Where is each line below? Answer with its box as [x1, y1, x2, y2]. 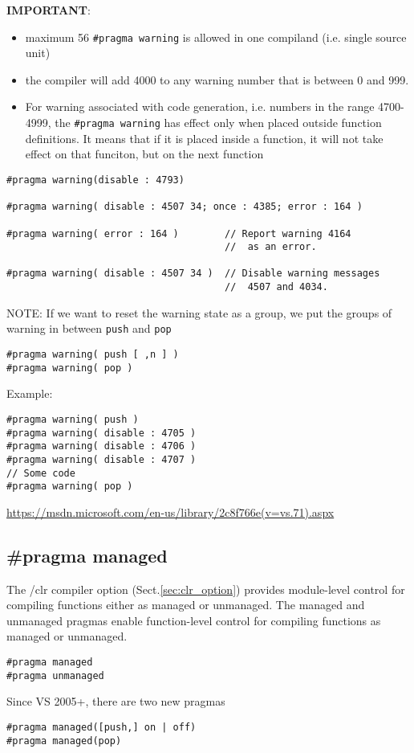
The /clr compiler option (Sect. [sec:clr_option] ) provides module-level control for [6, 580, 405, 597]
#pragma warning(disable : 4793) [6, 174, 185, 186]
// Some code [6, 467, 75, 479]
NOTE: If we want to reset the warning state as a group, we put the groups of [6, 304, 392, 321]
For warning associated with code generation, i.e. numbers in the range [25, 98, 375, 115]
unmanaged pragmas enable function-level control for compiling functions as [6, 612, 381, 628]
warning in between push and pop [6, 320, 172, 337]
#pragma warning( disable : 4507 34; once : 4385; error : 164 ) [6, 201, 363, 213]
